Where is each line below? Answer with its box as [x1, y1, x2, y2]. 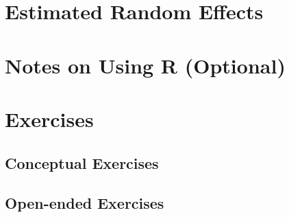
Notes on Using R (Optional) [5, 51, 286, 79]
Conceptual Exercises [5, 152, 159, 173]
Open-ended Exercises [5, 192, 164, 214]
